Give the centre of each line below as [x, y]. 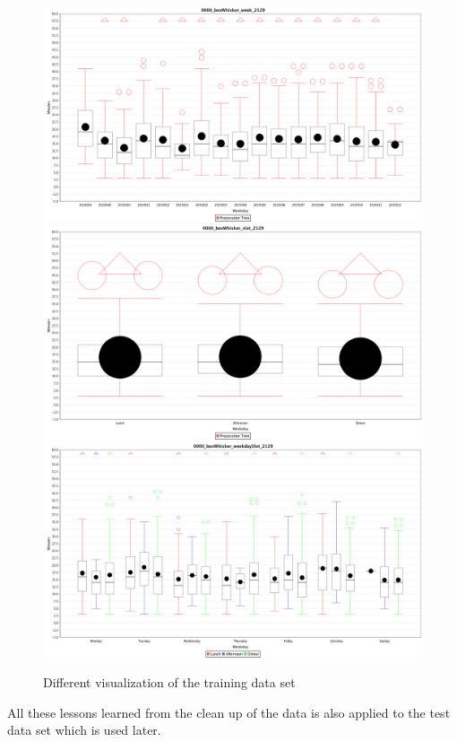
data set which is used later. [84, 730]
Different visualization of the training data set [169, 682]
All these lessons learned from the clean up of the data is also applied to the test [229, 712]
